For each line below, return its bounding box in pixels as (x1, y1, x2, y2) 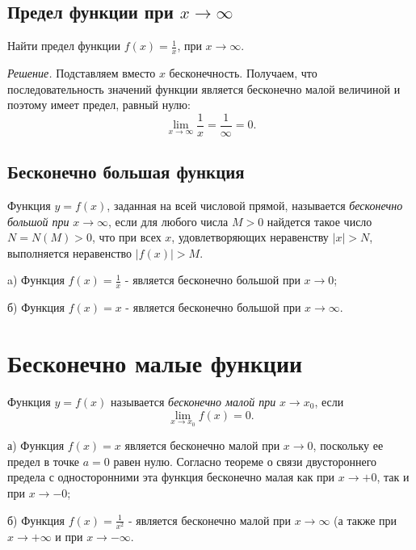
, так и (376, 468, 410, 485)
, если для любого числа (108, 212, 229, 229)
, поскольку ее (313, 437, 384, 454)
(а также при (334, 511, 397, 528)
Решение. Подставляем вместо (7, 65, 156, 82)
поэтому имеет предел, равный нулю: (7, 96, 191, 113)
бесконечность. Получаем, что (169, 65, 317, 82)
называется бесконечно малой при (111, 393, 276, 409)
